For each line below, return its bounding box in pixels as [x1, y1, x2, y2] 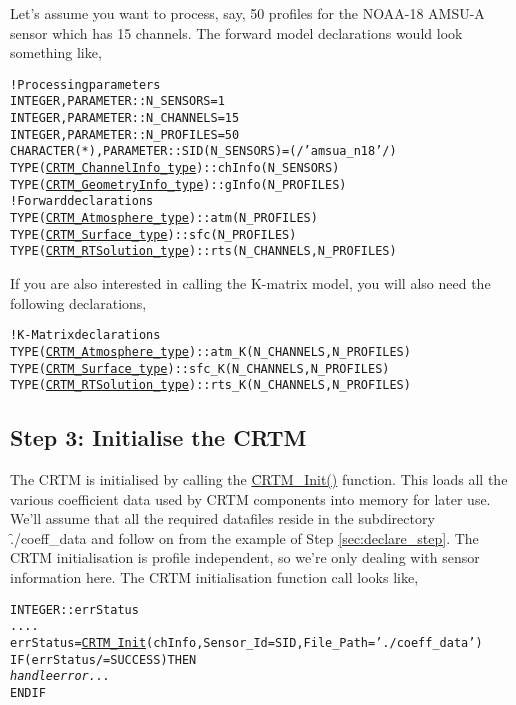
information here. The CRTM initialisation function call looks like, [10, 566, 419, 587]
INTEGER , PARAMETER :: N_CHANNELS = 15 [10, 111, 240, 126]
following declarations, [10, 292, 147, 313]
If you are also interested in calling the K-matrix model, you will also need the [10, 273, 491, 293]
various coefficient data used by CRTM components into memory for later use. [10, 488, 491, 509]
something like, [10, 42, 102, 63]
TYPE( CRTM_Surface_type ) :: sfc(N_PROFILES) [10, 227, 297, 242]
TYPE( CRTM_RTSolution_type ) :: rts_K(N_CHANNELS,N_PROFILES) [10, 378, 411, 393]
